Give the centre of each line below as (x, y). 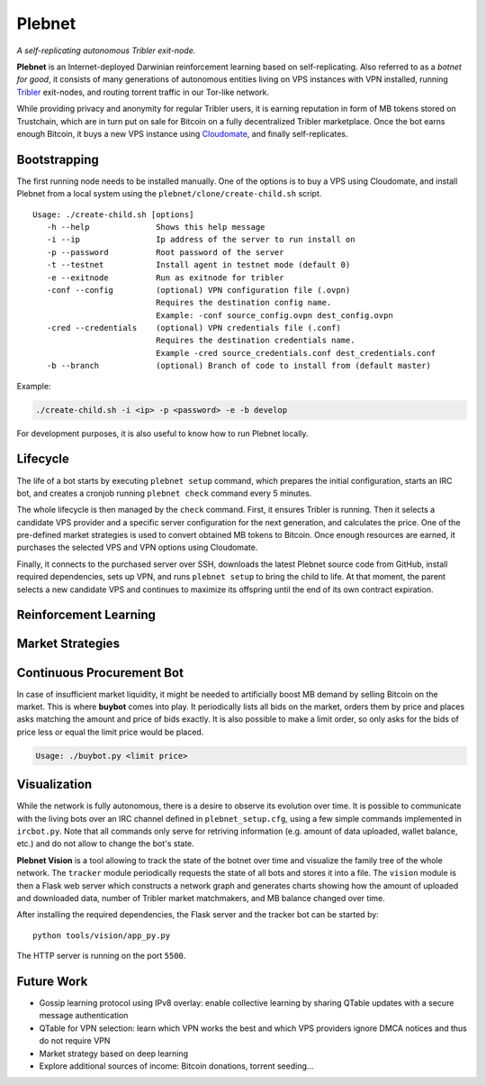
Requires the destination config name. (244, 303)
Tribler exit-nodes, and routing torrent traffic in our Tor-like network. (143, 92)
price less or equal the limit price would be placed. (110, 732)
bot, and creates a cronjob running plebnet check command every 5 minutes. (164, 493)
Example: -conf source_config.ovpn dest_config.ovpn (274, 315)
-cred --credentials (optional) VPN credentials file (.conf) (193, 328)
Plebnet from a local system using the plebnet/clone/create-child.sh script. (169, 194)
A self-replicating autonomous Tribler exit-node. (106, 50)
